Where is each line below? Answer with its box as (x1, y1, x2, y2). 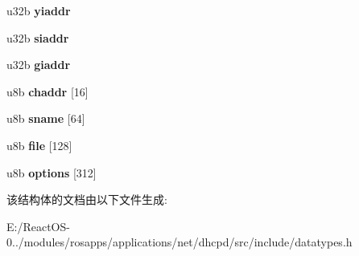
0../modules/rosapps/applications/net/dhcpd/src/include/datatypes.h (6, 234, 353, 250)
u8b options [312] (6, 164, 97, 181)
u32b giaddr (6, 56, 71, 73)
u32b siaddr (6, 29, 69, 46)
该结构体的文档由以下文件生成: (6, 191, 167, 208)
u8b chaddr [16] (6, 83, 89, 100)
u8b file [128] (6, 136, 72, 153)
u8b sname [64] (6, 110, 85, 127)
